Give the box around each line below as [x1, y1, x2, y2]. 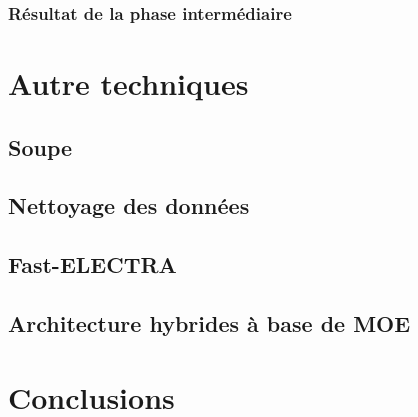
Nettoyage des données [8, 190, 250, 221]
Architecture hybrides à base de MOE [8, 307, 411, 338]
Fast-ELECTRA [8, 249, 177, 280]
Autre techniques [8, 63, 249, 104]
